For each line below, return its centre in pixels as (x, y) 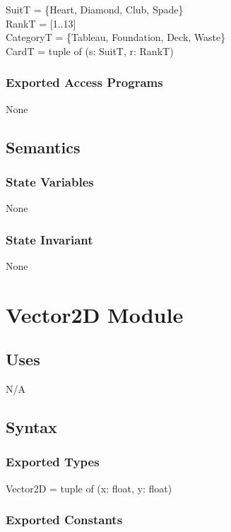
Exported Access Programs (84, 82)
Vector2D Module (95, 314)
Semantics (43, 147)
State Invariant (49, 239)
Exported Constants (64, 520)
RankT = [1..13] (41, 23)
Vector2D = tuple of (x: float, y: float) (89, 488)
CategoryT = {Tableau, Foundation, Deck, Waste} (116, 37)
